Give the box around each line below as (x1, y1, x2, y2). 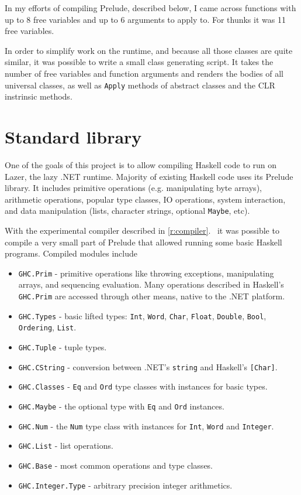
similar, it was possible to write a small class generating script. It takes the (5, 56, 274, 68)
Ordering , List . (18, 321, 77, 333)
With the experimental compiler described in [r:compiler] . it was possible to (5, 224, 279, 236)
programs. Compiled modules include (5, 247, 137, 260)
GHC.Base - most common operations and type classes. (18, 459, 213, 471)
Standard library (5, 125, 142, 148)
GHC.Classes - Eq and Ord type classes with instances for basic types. (18, 380, 268, 392)
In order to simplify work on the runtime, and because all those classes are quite (5, 44, 293, 56)
